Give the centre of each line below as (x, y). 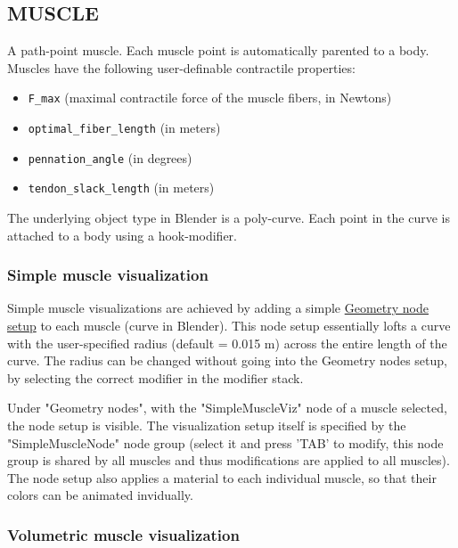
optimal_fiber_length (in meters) (124, 128)
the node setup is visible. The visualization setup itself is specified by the (207, 425)
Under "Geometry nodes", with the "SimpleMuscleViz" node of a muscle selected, (227, 408)
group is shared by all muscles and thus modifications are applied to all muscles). (229, 460)
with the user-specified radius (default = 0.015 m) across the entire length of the (227, 343)
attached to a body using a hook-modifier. (122, 235)
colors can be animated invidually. (100, 495)
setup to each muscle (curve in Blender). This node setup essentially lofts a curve (229, 326)
